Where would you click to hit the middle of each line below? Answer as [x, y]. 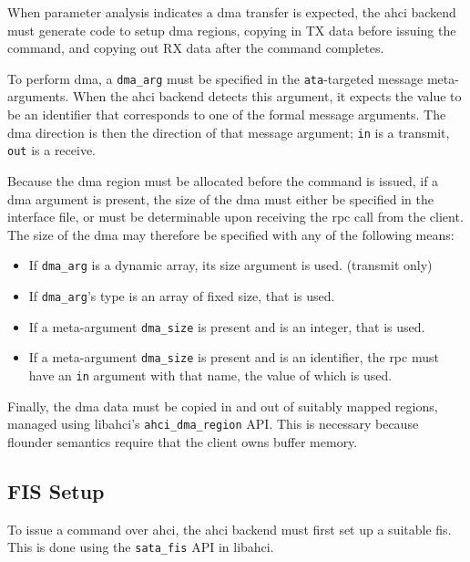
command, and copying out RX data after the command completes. [196, 48]
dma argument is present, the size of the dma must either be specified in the [220, 198]
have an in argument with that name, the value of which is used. [210, 375]
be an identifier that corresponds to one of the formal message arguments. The [227, 114]
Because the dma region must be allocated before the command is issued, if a [223, 180]
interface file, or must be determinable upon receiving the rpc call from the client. [235, 217]
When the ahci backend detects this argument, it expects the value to [267, 96]
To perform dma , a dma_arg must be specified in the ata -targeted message [215, 78]
